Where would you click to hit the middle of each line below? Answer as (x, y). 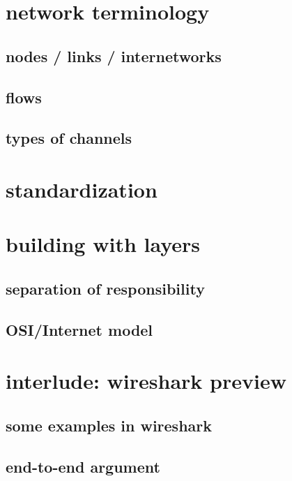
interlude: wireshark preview (146, 381)
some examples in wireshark (109, 425)
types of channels (69, 138)
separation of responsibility (105, 288)
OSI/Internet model (79, 329)
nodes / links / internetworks (114, 55)
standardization (82, 189)
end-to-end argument (83, 466)
